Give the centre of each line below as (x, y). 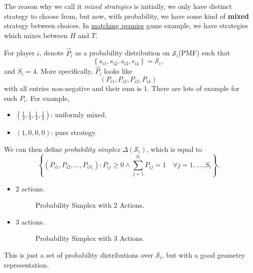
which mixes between (36, 35)
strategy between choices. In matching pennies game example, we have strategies (126, 25)
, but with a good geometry (204, 254)
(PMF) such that (204, 53)
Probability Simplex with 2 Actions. (90, 205)
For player (20, 53)
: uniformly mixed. (79, 114)
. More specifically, (64, 71)
